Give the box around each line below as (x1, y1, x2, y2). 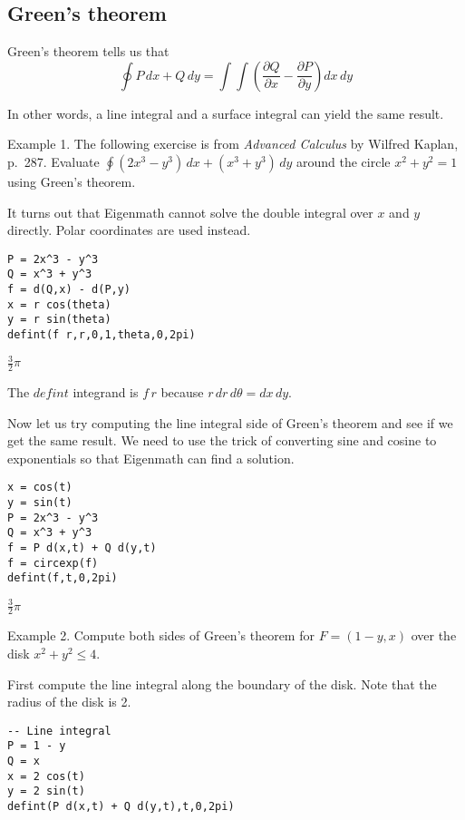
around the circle (295, 151, 391, 171)
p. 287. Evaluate (7, 151, 100, 171)
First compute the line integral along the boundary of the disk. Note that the (7, 674, 437, 693)
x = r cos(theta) (7, 298, 111, 311)
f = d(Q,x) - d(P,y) (7, 283, 131, 297)
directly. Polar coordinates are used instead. (7, 220, 251, 239)
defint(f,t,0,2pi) (7, 571, 118, 585)
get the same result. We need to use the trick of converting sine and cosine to (7, 431, 437, 450)
